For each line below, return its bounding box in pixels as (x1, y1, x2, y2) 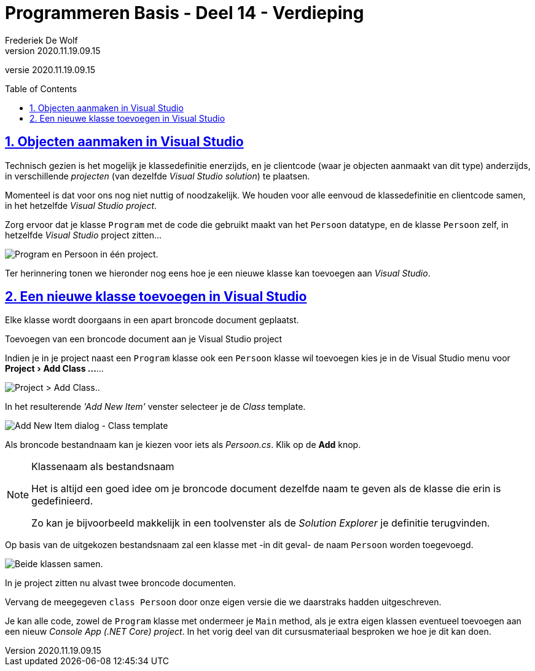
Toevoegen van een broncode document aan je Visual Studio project (5, 334, 283, 345)
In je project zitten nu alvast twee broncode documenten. (5, 578, 236, 589)
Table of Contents (5, 83, 77, 94)
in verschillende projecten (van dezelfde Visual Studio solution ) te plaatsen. (5, 170, 310, 181)
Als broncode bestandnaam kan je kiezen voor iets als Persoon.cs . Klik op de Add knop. (5, 439, 361, 450)
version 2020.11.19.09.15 (5, 45, 101, 56)
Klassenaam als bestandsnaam (31, 460, 174, 473)
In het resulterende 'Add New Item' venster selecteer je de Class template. (5, 401, 306, 412)
